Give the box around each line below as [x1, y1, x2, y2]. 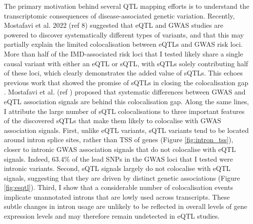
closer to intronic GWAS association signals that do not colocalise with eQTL [4, 144, 236, 154]
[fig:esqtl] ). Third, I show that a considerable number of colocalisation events [4, 182, 233, 192]
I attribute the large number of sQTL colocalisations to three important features [4, 106, 245, 116]
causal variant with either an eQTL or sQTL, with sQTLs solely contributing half [4, 58, 248, 68]
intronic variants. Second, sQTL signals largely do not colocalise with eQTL [4, 163, 231, 173]
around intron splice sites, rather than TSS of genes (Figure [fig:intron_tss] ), [4, 134, 234, 145]
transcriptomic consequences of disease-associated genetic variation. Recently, [4, 10, 235, 20]
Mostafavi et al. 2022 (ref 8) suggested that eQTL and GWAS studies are [4, 20, 223, 30]
